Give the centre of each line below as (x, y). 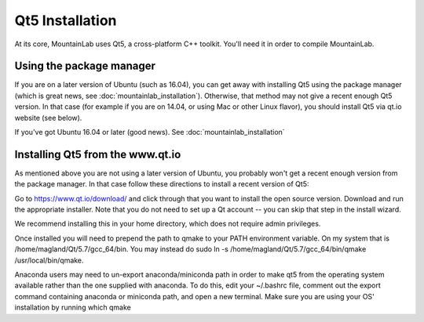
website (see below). (48, 118)
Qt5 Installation (66, 20)
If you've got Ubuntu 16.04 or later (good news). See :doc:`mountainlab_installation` (150, 132)
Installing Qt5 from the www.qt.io (98, 154)
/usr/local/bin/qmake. (49, 260)
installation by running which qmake (73, 308)
